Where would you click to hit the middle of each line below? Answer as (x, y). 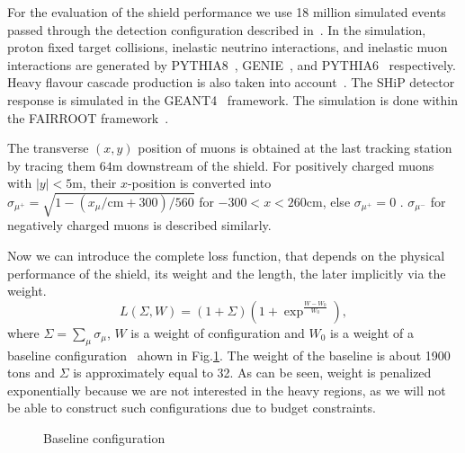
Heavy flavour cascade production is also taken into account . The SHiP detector (231, 82)
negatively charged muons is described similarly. (139, 225)
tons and (31, 373)
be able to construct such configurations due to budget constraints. (192, 408)
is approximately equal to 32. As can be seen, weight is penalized (252, 373)
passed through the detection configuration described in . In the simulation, (217, 29)
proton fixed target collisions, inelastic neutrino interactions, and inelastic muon (228, 47)
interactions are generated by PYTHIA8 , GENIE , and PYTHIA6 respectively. (232, 64)
